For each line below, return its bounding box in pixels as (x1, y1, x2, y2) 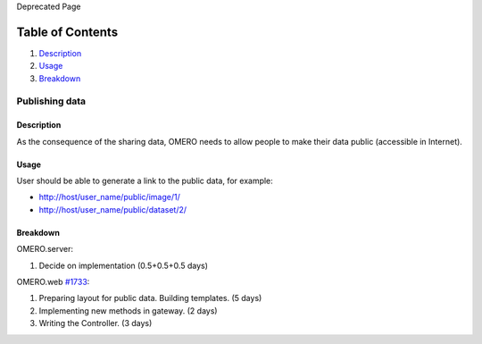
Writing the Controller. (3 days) (38, 318, 153, 329)
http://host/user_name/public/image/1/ (38, 192, 180, 203)
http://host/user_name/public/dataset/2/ (38, 204, 187, 214)
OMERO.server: (16, 244, 74, 255)
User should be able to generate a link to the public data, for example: (16, 175, 274, 187)
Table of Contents (16, 24, 119, 39)
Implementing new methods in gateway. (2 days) (38, 305, 218, 316)
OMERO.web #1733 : (16, 276, 90, 287)
